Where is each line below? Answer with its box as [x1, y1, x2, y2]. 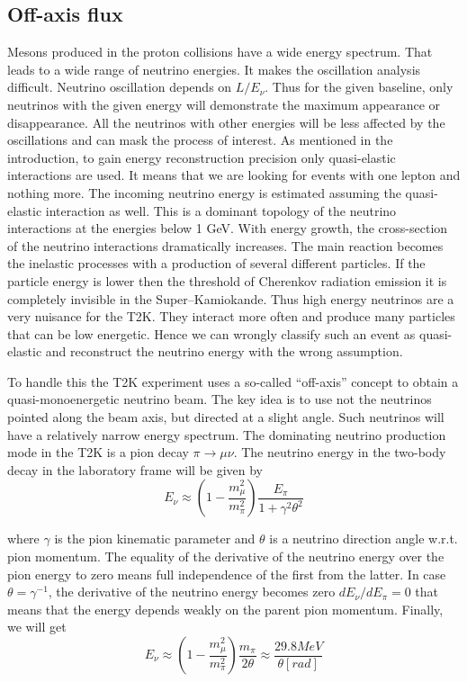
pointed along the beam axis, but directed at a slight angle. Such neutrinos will [7, 408, 445, 426]
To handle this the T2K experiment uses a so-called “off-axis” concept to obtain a [7, 372, 459, 390]
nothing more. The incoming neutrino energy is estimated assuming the [7, 183, 401, 202]
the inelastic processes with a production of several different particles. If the [7, 254, 426, 273]
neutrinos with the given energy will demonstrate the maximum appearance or [7, 94, 441, 113]
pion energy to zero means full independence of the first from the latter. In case [7, 564, 446, 583]
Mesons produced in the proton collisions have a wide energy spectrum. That [7, 42, 433, 61]
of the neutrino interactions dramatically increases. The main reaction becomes [7, 236, 444, 255]
